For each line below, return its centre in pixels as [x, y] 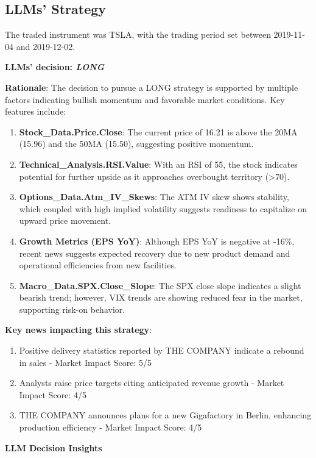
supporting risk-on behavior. [72, 309]
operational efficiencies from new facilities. [98, 265]
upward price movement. [65, 220]
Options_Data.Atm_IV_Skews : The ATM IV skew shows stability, [154, 197]
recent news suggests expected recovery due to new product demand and [155, 253]
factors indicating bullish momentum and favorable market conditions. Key [145, 99]
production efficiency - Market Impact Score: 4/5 [111, 427]
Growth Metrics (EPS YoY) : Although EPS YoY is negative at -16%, [157, 241]
